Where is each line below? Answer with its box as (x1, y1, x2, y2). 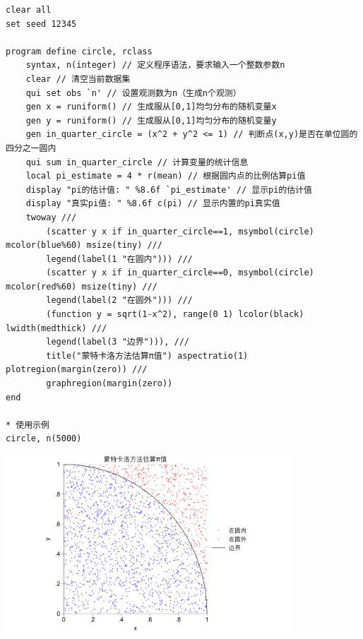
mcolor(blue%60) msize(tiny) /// (6, 240, 162, 251)
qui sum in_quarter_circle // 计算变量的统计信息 (25, 157, 249, 167)
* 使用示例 (6, 419, 49, 430)
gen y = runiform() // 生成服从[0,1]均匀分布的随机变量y (25, 115, 277, 126)
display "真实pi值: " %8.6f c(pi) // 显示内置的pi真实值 (25, 198, 280, 209)
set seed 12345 (6, 18, 77, 29)
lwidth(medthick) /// (6, 323, 107, 333)
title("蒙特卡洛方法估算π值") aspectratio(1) (46, 350, 249, 361)
